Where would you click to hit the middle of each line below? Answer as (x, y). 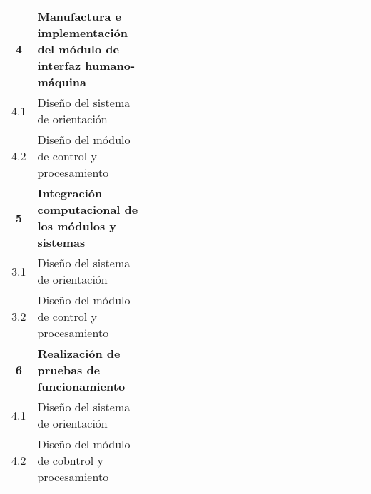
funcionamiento (81, 386)
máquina (62, 82)
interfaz (59, 65)
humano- (110, 65)
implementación (82, 32)
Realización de (79, 353)
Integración (70, 193)
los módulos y (77, 226)
